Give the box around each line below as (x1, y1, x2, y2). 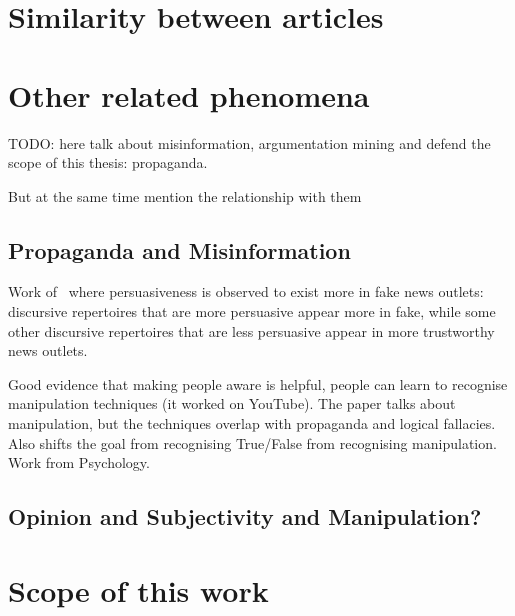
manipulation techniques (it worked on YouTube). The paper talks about (8, 393, 456, 414)
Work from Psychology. (8, 452, 150, 473)
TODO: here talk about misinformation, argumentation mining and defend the (8, 132, 491, 153)
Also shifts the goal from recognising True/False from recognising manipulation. (8, 432, 497, 453)
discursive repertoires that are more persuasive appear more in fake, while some (8, 301, 496, 322)
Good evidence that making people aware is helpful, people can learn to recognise (8, 373, 508, 394)
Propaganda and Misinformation (8, 234, 351, 265)
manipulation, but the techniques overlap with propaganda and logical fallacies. (8, 413, 496, 434)
